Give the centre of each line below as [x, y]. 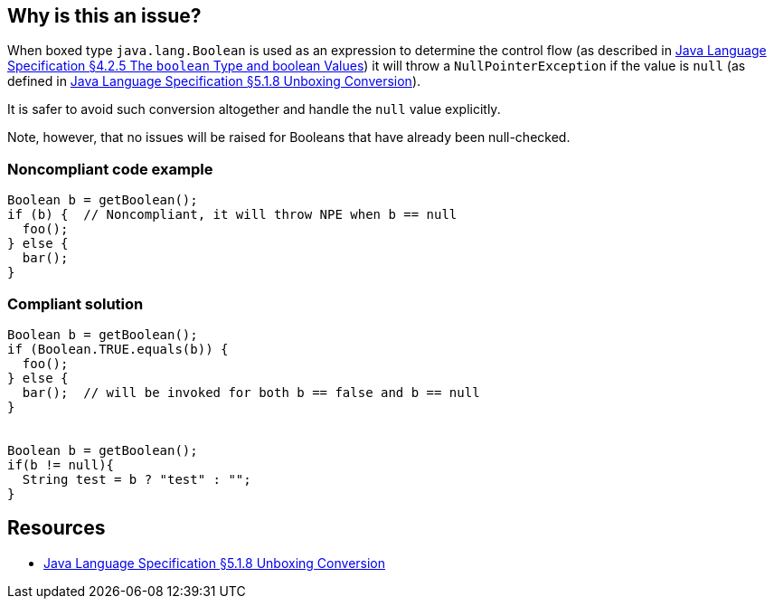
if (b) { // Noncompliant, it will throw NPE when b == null [232, 215]
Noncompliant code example [110, 169]
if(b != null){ [61, 464]
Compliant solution [76, 303]
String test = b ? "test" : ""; [137, 479]
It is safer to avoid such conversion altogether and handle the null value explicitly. [254, 109]
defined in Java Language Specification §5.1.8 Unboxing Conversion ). [214, 81]
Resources [57, 528]
